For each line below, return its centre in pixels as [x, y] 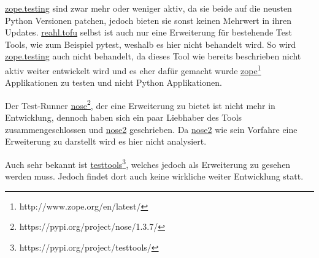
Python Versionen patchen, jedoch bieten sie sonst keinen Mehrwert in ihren [148, 20]
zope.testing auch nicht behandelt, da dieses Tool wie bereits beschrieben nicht [153, 56]
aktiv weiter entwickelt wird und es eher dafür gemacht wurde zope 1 [133, 69]
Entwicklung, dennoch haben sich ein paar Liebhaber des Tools [124, 117]
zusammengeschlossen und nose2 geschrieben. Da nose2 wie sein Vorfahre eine [151, 129]
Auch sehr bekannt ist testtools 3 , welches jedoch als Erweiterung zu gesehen [148, 163]
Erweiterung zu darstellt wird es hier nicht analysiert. [106, 141]
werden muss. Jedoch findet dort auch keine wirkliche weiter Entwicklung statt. [154, 176]
